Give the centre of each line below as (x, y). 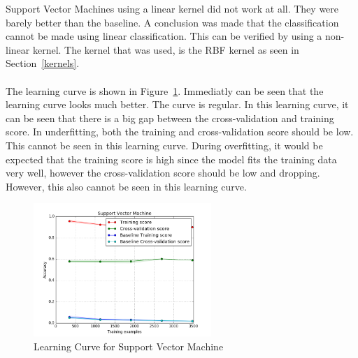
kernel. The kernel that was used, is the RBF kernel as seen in (166, 49)
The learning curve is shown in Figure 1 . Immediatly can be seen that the (165, 90)
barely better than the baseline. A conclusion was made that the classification (172, 22)
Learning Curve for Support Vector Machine (129, 346)
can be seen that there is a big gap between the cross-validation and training (170, 118)
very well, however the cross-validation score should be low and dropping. (163, 173)
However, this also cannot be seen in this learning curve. (126, 186)
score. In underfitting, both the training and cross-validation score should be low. (180, 132)
